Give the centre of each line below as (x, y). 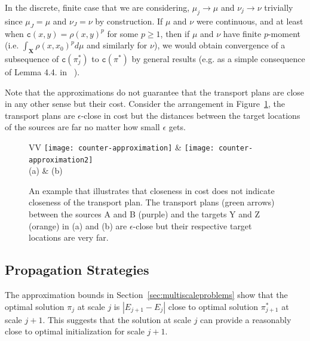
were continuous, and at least (250, 21)
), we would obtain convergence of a (220, 45)
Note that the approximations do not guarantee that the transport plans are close (155, 92)
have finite (242, 33)
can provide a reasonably (246, 319)
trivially (279, 7)
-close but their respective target (192, 225)
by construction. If (129, 21)
